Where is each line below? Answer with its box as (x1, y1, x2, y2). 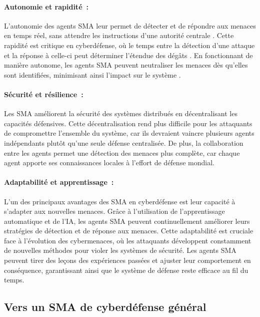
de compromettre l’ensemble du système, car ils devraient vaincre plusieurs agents (4, 128, 254, 138)
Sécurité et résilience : (4, 89, 83, 99)
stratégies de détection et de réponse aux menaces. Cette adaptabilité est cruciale (4, 225, 253, 236)
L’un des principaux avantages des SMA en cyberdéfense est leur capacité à (4, 196, 235, 206)
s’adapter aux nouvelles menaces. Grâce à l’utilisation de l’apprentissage (4, 206, 225, 216)
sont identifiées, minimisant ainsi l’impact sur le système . (4, 69, 181, 80)
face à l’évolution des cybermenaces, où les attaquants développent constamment (4, 235, 251, 245)
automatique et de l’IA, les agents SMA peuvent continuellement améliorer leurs (4, 215, 250, 226)
